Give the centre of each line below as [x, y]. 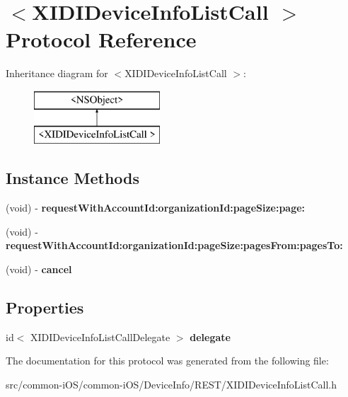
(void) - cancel [39, 269]
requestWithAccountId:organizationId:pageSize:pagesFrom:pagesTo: [174, 245]
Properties [45, 307]
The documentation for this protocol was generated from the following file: [167, 361]
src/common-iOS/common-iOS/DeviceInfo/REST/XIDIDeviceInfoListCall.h [172, 385]
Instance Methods [72, 178]
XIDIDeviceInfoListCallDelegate [100, 336]
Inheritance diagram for [57, 73]
